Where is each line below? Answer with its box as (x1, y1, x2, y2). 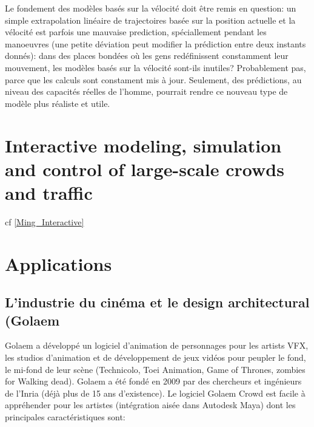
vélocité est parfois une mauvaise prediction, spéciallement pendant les (5, 26, 267, 38)
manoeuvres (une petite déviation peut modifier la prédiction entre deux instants (5, 37, 306, 50)
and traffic (5, 180, 93, 205)
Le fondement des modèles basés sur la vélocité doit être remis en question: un (5, 2, 296, 14)
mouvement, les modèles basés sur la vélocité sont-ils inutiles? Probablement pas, (5, 61, 306, 73)
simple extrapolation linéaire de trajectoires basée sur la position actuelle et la (5, 13, 296, 26)
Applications (5, 251, 112, 276)
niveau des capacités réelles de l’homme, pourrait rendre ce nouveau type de (5, 85, 288, 98)
